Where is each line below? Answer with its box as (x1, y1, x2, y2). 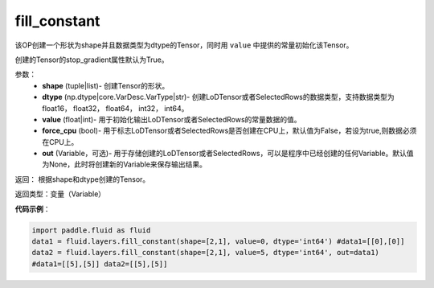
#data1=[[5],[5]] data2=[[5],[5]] (31, 259, 168, 269)
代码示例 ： (14, 204, 51, 213)
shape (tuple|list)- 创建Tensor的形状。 (42, 80, 170, 90)
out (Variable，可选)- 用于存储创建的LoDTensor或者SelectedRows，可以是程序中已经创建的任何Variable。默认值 (42, 149, 414, 158)
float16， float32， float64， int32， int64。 (42, 103, 189, 113)
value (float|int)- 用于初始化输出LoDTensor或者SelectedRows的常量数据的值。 (42, 114, 301, 124)
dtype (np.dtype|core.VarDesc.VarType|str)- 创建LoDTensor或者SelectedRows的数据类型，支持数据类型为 (42, 93, 395, 102)
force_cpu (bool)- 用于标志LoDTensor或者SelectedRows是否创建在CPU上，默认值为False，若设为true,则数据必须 (42, 125, 417, 136)
